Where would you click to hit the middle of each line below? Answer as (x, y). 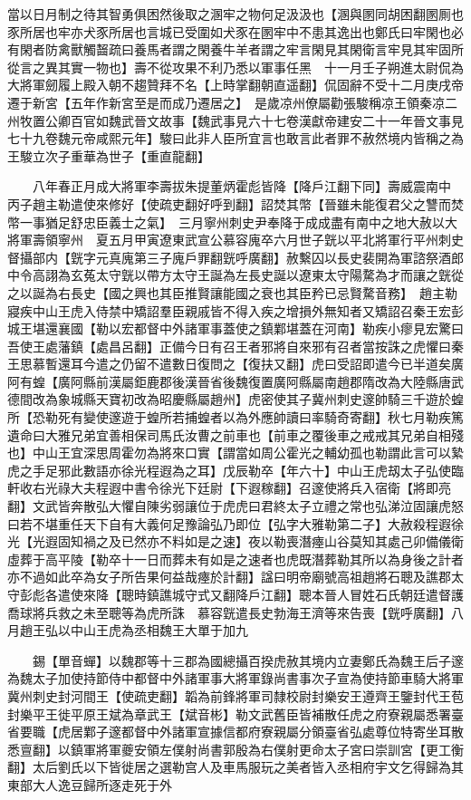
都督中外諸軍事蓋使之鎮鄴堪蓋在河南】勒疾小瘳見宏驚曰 (298, 328)
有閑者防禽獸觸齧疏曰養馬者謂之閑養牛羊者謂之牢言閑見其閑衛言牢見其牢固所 (235, 49)
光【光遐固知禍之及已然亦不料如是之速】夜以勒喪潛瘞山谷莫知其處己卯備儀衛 (235, 541)
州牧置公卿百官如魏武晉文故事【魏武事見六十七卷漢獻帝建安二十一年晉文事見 (235, 120)
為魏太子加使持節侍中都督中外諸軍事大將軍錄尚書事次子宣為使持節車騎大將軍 (235, 678)
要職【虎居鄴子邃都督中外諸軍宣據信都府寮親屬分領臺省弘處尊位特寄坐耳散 (241, 732)
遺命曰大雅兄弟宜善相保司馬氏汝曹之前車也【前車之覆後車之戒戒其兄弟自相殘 (235, 434)
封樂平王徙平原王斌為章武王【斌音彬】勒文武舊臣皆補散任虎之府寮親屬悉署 (229, 713)
